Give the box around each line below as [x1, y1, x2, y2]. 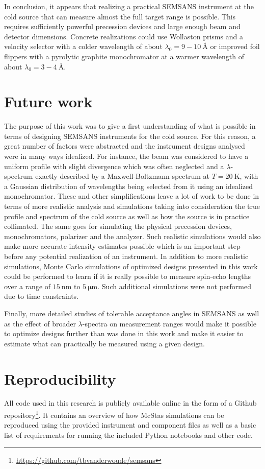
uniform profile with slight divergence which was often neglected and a [4, 160, 224, 171]
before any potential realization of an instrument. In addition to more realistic [4, 251, 249, 261]
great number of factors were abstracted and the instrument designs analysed [4, 140, 245, 151]
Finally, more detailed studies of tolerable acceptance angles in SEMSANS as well [4, 308, 259, 318]
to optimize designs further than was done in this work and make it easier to [4, 328, 244, 339]
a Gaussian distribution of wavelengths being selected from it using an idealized [4, 180, 253, 191]
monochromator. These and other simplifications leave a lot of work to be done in [4, 191, 259, 201]
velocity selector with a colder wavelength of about [4, 41, 163, 52]
